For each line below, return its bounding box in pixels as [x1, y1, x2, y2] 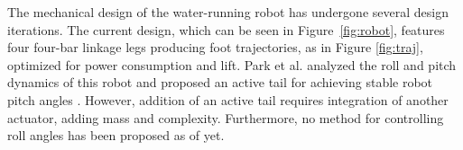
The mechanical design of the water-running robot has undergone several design [7, 3, 449, 21]
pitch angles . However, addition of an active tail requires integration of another [7, 90, 449, 109]
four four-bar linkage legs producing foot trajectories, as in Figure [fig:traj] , [7, 38, 423, 57]
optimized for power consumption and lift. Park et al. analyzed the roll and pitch [7, 55, 457, 74]
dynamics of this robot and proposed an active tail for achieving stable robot [7, 73, 433, 92]
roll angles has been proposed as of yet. [7, 126, 225, 145]
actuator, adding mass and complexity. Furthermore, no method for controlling [7, 108, 444, 127]
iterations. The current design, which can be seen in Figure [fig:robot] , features [7, 20, 445, 39]
